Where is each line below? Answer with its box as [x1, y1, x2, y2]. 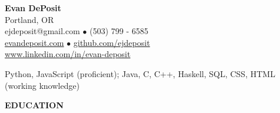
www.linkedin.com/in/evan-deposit [5, 48, 131, 60]
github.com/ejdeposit [73, 36, 150, 48]
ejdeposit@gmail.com [5, 25, 80, 37]
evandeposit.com [5, 36, 64, 48]
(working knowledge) [5, 79, 80, 91]
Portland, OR [5, 13, 54, 25]
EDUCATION [5, 99, 64, 111]
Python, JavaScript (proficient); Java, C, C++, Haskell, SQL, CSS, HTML [5, 67, 275, 79]
